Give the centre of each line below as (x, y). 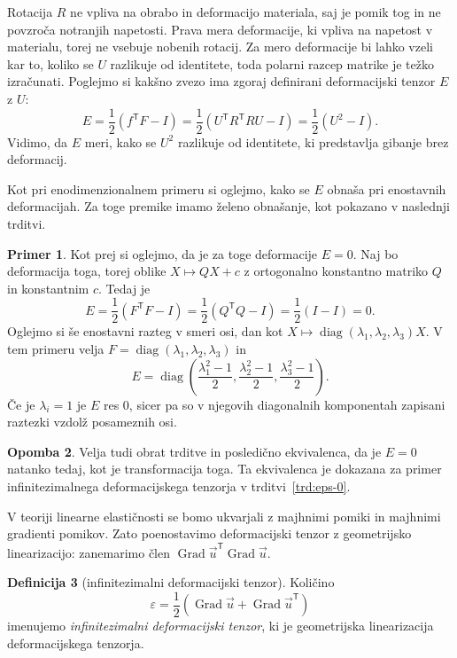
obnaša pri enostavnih (387, 188)
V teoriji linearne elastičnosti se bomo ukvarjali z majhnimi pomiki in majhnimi (224, 516)
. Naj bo (376, 253)
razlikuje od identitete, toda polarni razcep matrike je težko (272, 63)
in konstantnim (48, 288)
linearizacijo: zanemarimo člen (89, 552)
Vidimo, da (38, 141)
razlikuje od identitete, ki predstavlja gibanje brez (313, 141)
